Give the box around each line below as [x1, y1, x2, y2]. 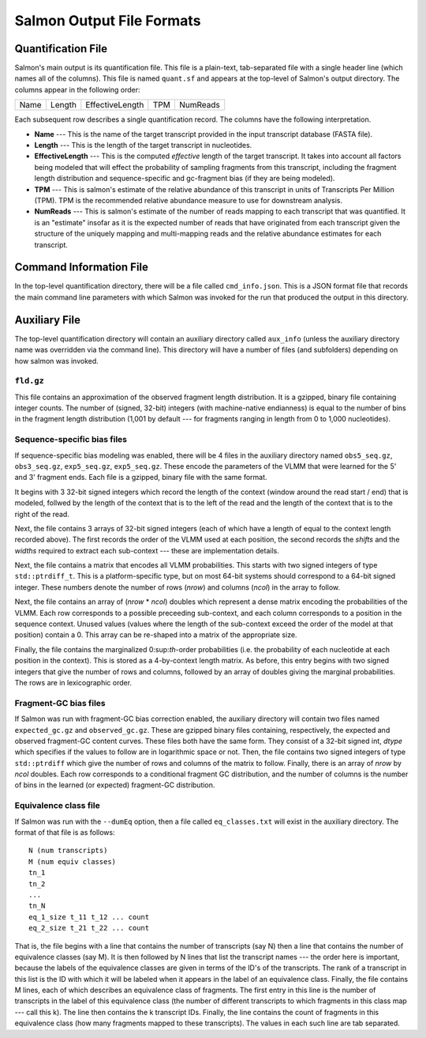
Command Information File [14, 261, 149, 274]
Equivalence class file [14, 800, 100, 811]
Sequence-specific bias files [14, 434, 128, 445]
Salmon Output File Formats [14, 12, 201, 29]
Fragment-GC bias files [14, 697, 106, 708]
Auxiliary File [14, 313, 80, 326]
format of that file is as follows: [14, 828, 115, 837]
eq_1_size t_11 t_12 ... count [28, 912, 150, 921]
